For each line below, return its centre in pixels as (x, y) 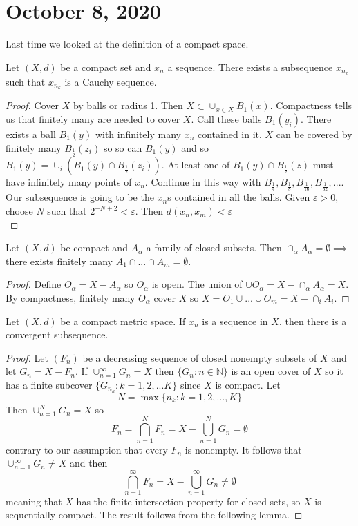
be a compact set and (106, 67)
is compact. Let (248, 384)
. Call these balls (226, 119)
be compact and (94, 247)
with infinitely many (138, 134)
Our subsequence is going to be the (80, 197)
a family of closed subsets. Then (214, 247)
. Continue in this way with (203, 182)
